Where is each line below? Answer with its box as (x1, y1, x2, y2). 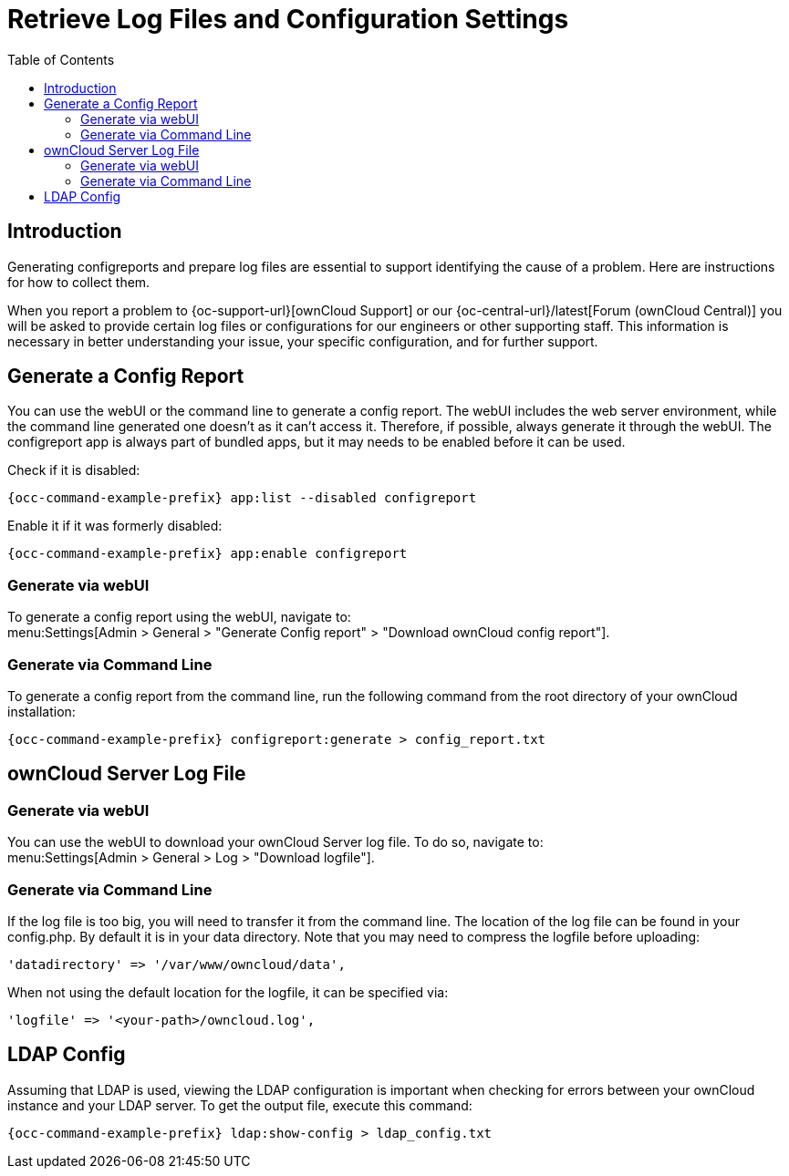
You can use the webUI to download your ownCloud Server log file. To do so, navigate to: (7, 834, 544, 851)
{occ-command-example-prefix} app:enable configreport (7, 546, 408, 562)
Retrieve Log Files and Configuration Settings (7, 4, 569, 35)
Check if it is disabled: (7, 462, 140, 479)
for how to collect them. (7, 273, 151, 290)
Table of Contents (7, 51, 115, 67)
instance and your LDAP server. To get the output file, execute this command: (7, 1097, 472, 1113)
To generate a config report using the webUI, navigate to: (7, 609, 351, 625)
